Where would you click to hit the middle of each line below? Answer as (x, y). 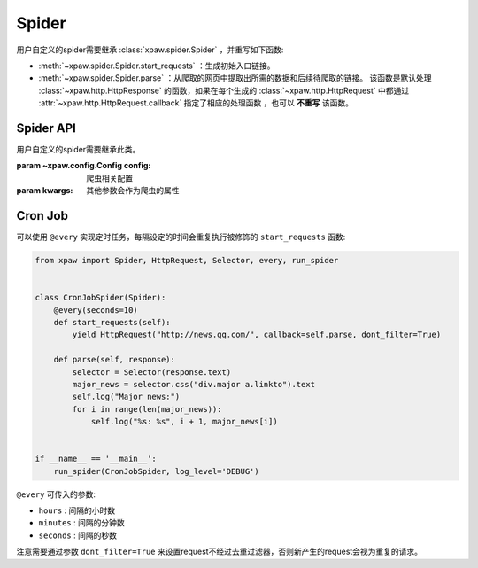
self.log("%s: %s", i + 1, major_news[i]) (184, 422)
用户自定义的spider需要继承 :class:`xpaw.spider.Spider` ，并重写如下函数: (150, 50)
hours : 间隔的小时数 (77, 510)
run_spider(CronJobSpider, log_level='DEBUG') (157, 471)
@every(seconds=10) (96, 310)
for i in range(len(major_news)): (147, 409)
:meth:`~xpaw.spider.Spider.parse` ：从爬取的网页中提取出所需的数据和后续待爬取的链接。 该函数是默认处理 (235, 78)
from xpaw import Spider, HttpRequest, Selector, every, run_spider (187, 261)
